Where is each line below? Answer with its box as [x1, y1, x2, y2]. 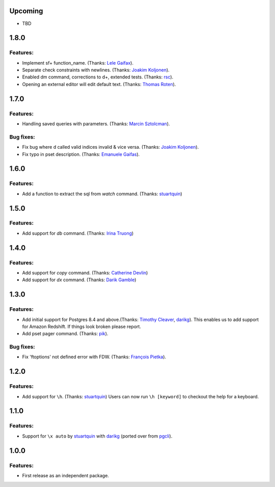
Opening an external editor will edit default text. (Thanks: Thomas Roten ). [22, 81, 176, 87]
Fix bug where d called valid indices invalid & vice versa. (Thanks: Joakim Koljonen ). [22, 144, 199, 150]
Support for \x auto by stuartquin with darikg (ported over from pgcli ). [22, 433, 173, 439]
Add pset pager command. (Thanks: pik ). [22, 331, 108, 337]
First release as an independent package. [22, 472, 109, 478]
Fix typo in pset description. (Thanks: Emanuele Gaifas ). [22, 151, 140, 157]
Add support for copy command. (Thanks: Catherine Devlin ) [22, 270, 148, 276]
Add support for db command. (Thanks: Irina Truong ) [22, 230, 134, 236]
